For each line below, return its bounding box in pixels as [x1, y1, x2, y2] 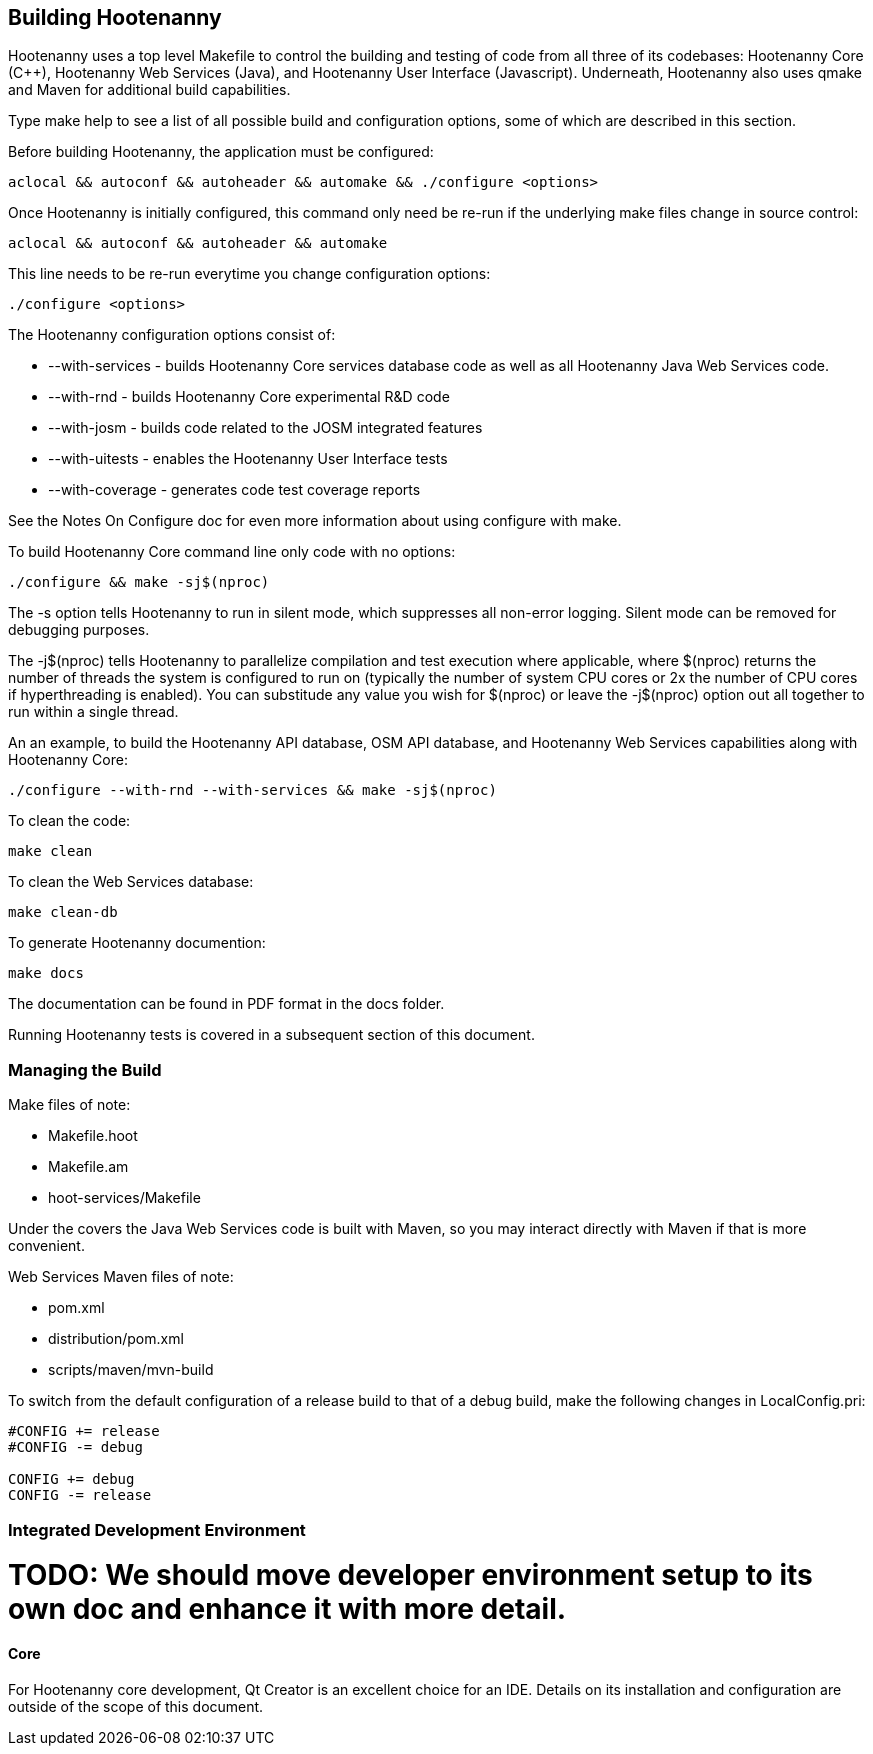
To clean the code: [8, 812, 131, 830]
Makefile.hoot [48, 1127, 138, 1145]
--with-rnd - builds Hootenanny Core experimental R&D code [48, 388, 450, 406]
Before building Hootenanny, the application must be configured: [8, 143, 434, 161]
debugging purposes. [8, 621, 150, 639]
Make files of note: [8, 1096, 131, 1114]
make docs [8, 965, 84, 982]
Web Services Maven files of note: [8, 1268, 234, 1286]
